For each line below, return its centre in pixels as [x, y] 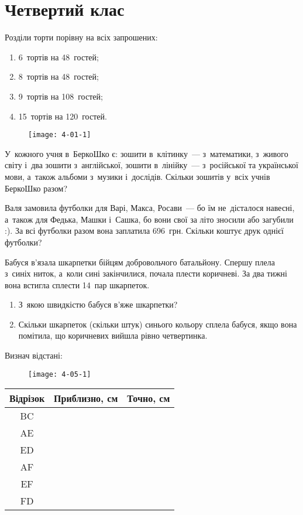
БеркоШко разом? [36, 188]
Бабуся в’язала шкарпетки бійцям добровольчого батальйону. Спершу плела [140, 262]
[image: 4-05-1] [60, 374]
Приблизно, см [86, 398]
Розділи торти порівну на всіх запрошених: [81, 37]
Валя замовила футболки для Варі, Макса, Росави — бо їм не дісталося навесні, [150, 208]
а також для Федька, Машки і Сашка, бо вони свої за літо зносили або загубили [149, 219]
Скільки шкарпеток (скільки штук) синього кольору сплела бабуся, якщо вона [158, 324]
